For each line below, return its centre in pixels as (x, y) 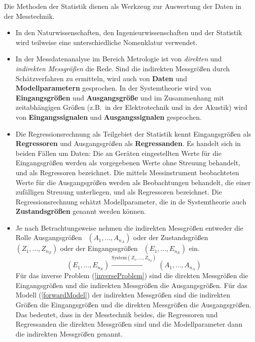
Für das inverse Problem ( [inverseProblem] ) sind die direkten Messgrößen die (132, 275)
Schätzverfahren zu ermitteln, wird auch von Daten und (101, 78)
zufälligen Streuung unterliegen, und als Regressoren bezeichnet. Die (119, 192)
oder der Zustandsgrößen (171, 237)
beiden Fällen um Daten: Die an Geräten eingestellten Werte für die (118, 153)
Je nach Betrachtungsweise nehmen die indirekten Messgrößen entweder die (129, 227)
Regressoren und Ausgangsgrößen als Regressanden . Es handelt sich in (128, 143)
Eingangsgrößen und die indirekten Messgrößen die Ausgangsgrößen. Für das (131, 285)
